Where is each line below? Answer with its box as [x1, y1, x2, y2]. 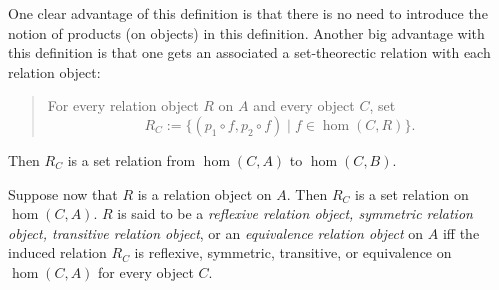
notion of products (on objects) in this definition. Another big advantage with [8, 22, 485, 43]
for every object [98, 261, 194, 282]
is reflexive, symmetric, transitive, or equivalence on [134, 242, 452, 263]
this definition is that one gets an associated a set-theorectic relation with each [8, 42, 491, 63]
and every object [253, 95, 355, 116]
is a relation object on [137, 183, 272, 204]
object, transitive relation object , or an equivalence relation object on [8, 222, 424, 243]
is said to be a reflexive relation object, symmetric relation [117, 203, 473, 224]
